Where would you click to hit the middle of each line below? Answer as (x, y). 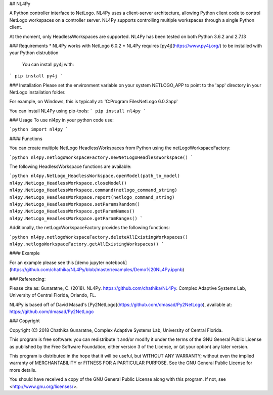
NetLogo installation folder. (37, 92)
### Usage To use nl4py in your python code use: (61, 120)
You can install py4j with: (48, 64)
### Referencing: (28, 279)
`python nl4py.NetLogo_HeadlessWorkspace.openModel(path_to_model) (95, 176)
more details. (23, 370)
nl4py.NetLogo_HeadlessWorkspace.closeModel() (68, 183)
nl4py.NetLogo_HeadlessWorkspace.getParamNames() (72, 211)
